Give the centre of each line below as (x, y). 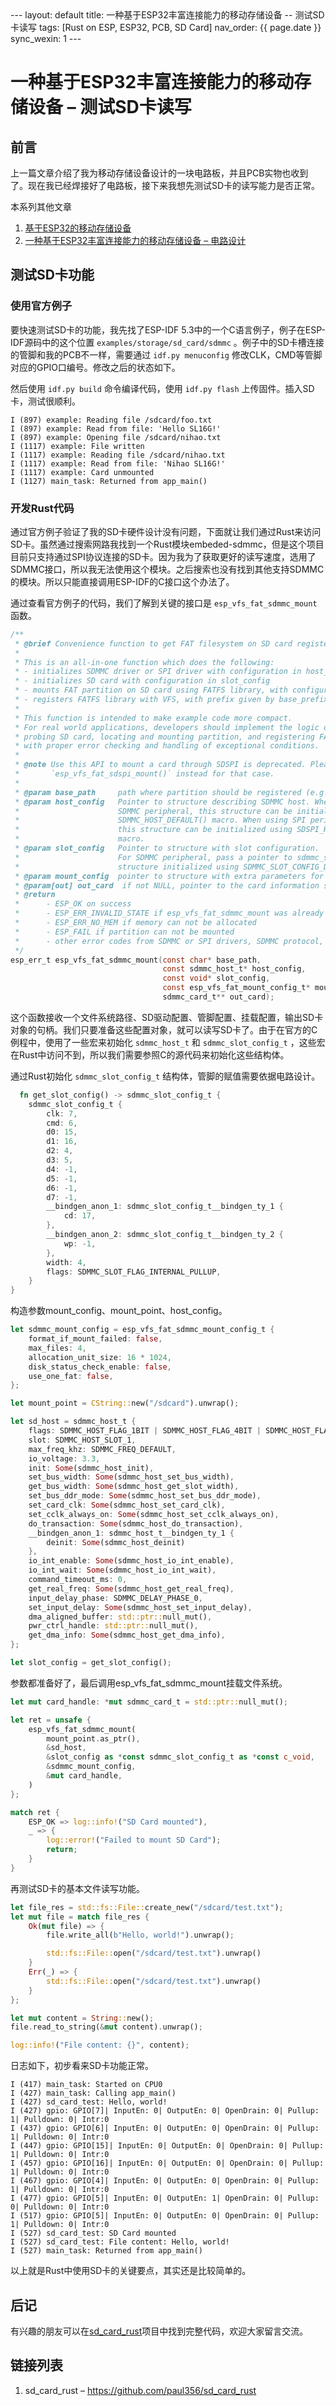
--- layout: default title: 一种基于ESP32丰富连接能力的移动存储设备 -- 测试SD (167, 15)
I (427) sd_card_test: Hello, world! (89, 2102)
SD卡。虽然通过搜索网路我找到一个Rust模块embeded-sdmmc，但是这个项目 (167, 544)
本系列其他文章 (41, 206)
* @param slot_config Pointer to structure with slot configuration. (167, 848)
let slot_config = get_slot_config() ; (91, 1663)
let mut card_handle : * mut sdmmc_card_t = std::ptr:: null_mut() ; (149, 1702)
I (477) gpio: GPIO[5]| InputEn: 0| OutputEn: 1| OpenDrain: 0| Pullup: (165, 2198)
